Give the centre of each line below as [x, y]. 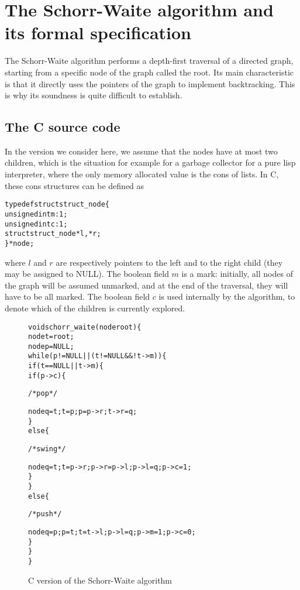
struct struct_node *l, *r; [53, 234]
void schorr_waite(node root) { [85, 327]
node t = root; [51, 337]
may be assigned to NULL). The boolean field [87, 274]
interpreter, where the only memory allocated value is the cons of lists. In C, [142, 174]
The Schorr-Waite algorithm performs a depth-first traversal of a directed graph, [149, 61]
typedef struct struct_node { [57, 205]
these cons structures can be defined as [75, 185]
